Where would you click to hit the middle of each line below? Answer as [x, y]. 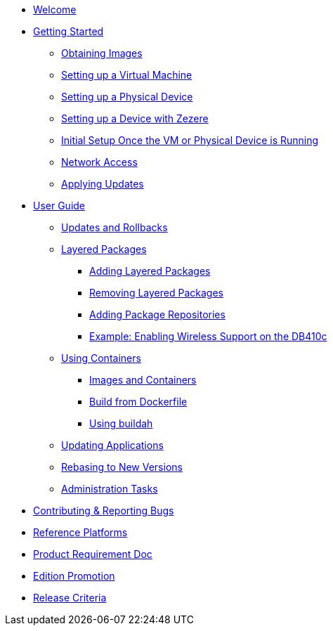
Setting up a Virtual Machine [127, 75]
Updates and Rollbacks [115, 227]
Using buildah [121, 423]
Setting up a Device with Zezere [135, 118]
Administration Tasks [110, 489]
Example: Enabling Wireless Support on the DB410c [208, 336]
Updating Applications [112, 445]
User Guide [59, 206]
